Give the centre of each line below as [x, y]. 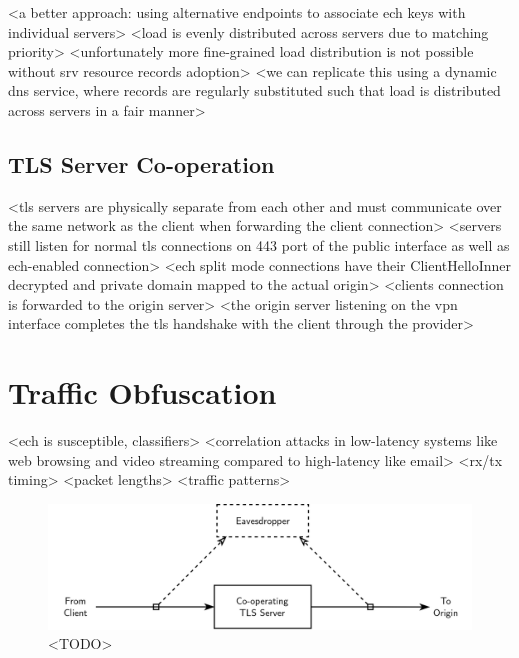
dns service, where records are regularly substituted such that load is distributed [254, 90]
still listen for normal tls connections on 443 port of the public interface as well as [259, 244]
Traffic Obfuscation [142, 392]
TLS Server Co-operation [141, 163]
